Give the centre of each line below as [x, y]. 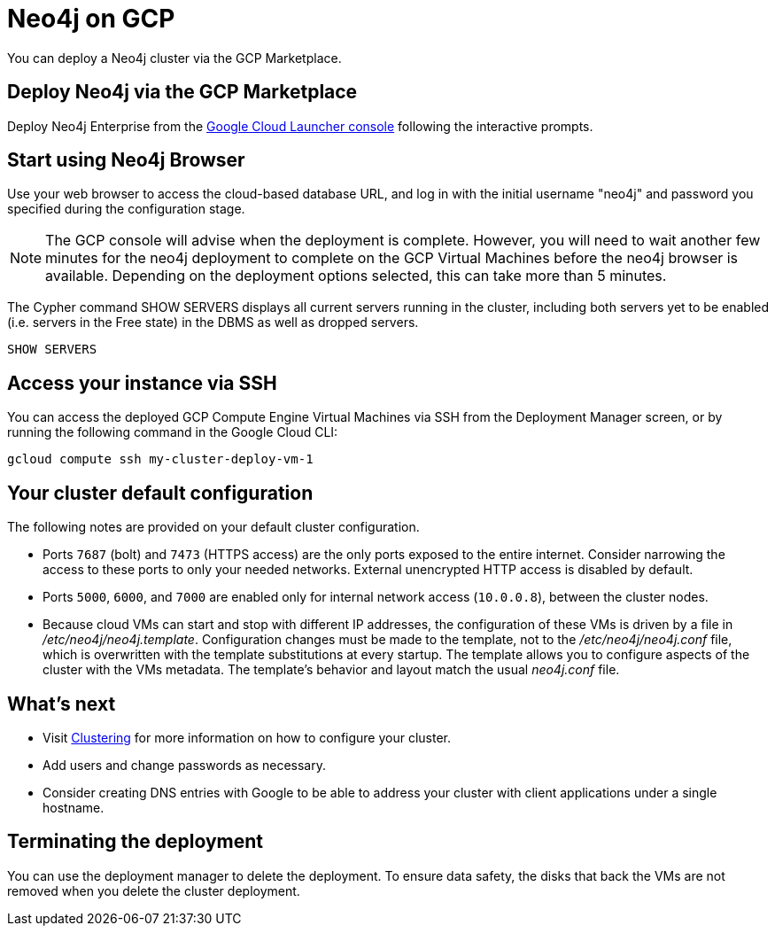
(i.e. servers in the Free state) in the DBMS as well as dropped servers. [213, 323]
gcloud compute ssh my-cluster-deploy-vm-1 [160, 459]
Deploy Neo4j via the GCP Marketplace [182, 92]
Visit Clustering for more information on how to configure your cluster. [247, 737]
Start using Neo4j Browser [126, 160]
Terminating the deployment [135, 842]
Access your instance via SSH [142, 383]
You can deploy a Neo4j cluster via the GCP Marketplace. [174, 58]
